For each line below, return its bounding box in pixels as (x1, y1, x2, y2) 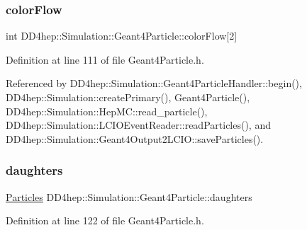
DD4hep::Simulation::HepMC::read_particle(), (6, 103, 208, 118)
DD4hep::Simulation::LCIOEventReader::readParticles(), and (6, 117, 271, 132)
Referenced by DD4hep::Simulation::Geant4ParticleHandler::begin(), (6, 76, 302, 91)
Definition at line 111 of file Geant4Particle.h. (6, 52, 204, 67)
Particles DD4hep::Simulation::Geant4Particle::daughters (6, 189, 252, 204)
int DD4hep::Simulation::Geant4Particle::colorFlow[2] (6, 28, 238, 43)
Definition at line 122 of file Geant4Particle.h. (6, 213, 204, 228)
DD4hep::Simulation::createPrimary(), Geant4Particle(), (6, 90, 250, 104)
